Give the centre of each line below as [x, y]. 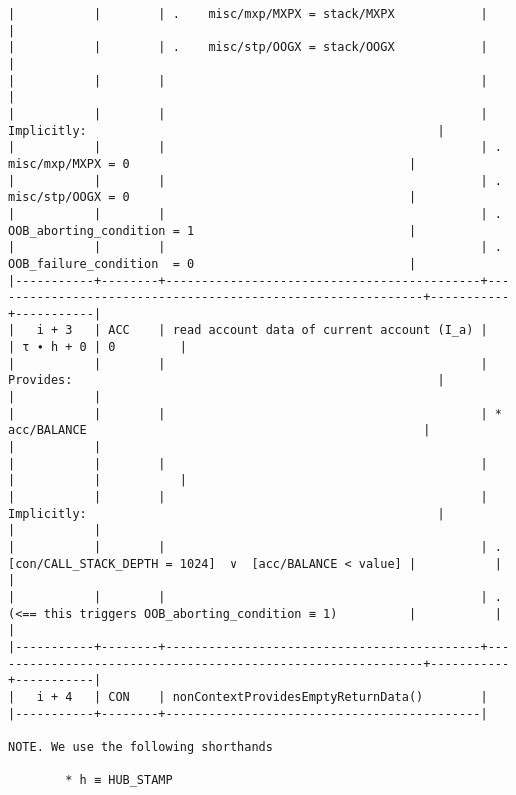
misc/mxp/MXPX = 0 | [212, 163]
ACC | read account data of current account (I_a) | [298, 330]
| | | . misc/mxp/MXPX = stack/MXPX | [248, 14]
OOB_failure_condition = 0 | [212, 263]
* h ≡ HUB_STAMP [119, 780]
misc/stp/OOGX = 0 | [212, 197]
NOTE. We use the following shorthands [140, 746]
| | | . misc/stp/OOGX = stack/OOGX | [248, 47]
